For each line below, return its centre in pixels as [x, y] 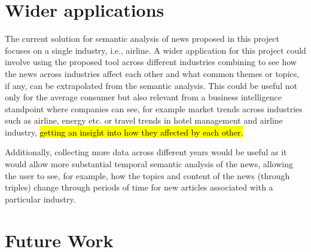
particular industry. [40, 199]
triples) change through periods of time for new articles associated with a [139, 187]
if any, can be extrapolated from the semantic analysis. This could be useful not [151, 85]
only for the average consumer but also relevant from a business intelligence [143, 97]
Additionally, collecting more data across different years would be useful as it [146, 152]
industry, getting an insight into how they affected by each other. [124, 132]
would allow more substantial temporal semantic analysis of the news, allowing [149, 164]
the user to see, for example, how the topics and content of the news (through [147, 175]
